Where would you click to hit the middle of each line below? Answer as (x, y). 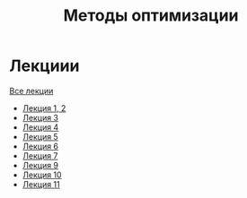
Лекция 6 (40, 146)
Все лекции (31, 90)
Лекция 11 (41, 184)
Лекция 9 (40, 165)
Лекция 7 (40, 155)
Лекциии (44, 66)
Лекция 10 (42, 175)
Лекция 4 (40, 127)
